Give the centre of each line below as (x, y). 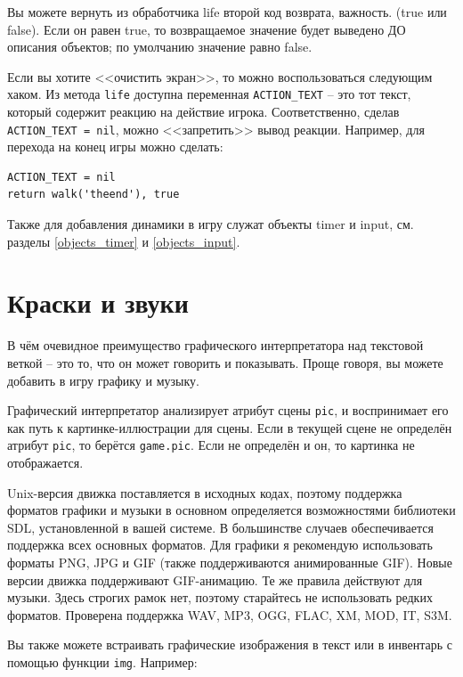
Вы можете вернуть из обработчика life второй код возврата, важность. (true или (227, 12)
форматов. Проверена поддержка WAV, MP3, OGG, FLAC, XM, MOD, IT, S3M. (230, 614)
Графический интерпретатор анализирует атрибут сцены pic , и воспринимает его (228, 410)
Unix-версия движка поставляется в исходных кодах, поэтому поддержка (205, 492)
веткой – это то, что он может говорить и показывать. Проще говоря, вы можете (225, 362)
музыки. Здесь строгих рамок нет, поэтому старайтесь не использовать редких (220, 597)
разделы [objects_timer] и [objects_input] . (124, 241)
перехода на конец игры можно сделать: (115, 147)
